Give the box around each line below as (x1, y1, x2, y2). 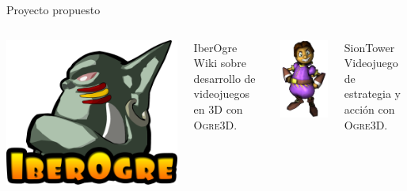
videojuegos (193, 85, 250, 102)
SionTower (344, 39, 395, 55)
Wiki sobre (193, 54, 246, 71)
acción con (344, 100, 395, 117)
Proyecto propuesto (6, 2, 101, 17)
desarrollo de (193, 69, 256, 86)
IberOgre (193, 39, 238, 55)
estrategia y (344, 85, 401, 102)
